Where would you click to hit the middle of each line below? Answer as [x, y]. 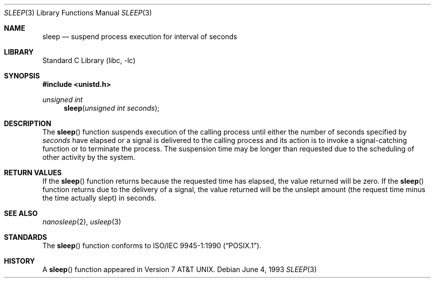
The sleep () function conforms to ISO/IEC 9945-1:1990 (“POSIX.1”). [152, 246]
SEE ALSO [21, 213]
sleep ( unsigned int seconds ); [112, 108]
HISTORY [20, 261]
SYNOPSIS [22, 76]
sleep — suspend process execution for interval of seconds [140, 36]
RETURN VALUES [33, 173]
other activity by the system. [89, 157]
